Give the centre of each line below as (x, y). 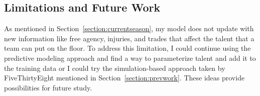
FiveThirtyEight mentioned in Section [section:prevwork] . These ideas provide (124, 78)
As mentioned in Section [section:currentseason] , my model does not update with (129, 28)
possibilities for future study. (48, 87)
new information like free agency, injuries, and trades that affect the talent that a (129, 38)
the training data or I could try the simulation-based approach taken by (115, 68)
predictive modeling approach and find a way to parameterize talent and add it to (130, 58)
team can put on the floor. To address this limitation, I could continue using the (127, 48)
